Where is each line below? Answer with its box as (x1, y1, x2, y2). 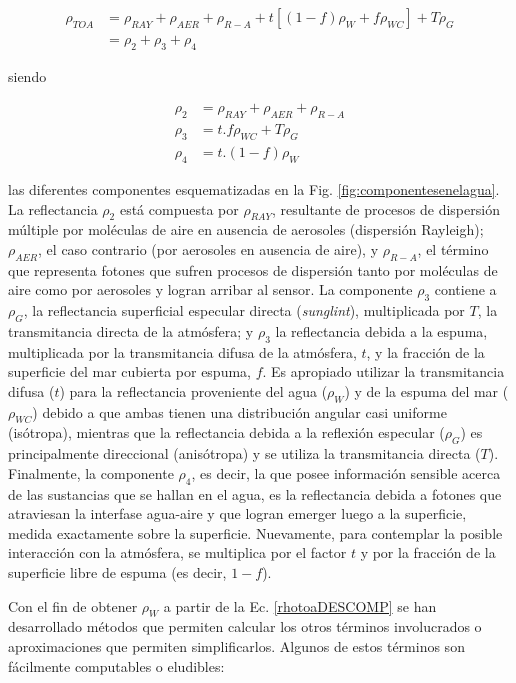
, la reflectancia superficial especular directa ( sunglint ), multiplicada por (23, 300, 465, 321)
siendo (8, 65, 47, 86)
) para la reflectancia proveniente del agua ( (59, 380, 328, 401)
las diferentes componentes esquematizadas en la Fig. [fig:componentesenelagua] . (8, 178, 500, 199)
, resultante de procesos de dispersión (271, 198, 500, 219)
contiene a (434, 279, 497, 300)
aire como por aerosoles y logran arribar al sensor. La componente (8, 279, 413, 300)
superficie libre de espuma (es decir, (8, 562, 227, 583)
